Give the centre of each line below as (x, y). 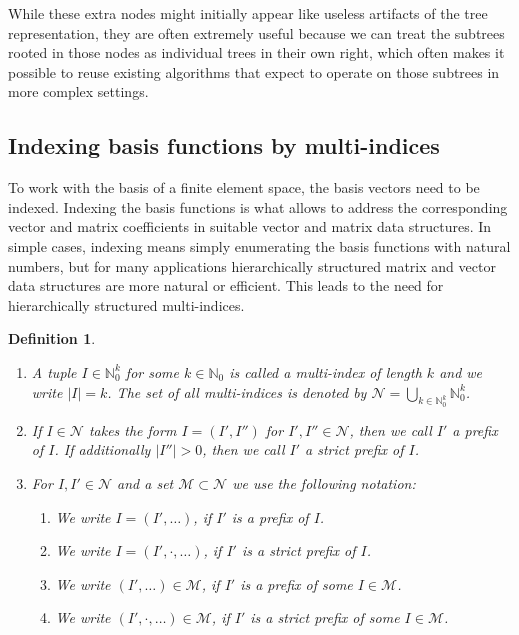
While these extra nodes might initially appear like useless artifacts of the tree (248, 13)
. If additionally (102, 449)
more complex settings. (78, 91)
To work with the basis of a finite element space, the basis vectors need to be (244, 187)
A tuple (54, 371)
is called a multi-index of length (325, 371)
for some (152, 371)
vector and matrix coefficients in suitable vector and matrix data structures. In (250, 226)
